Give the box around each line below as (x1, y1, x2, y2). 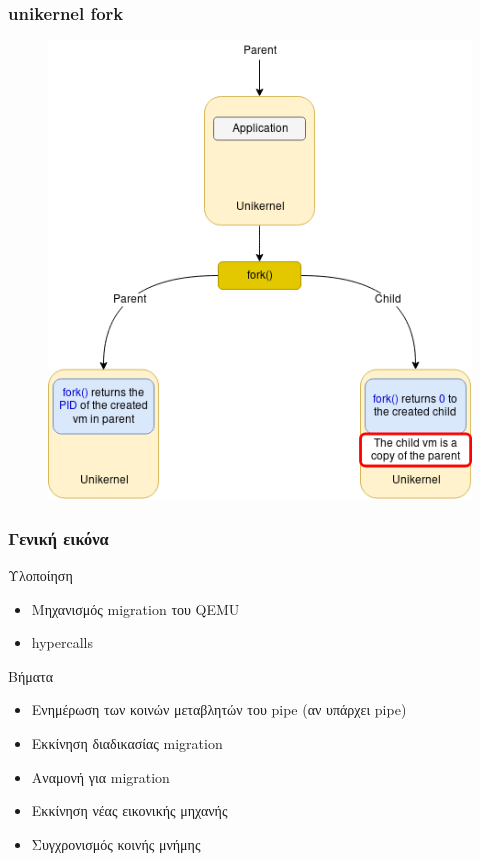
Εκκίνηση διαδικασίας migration (31, 732, 223, 753)
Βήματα (8, 665, 54, 686)
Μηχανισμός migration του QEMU (31, 598, 240, 619)
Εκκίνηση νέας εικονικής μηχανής (31, 800, 228, 821)
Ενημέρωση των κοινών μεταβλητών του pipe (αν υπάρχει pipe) (31, 699, 407, 720)
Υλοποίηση (8, 564, 73, 585)
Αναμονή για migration (31, 766, 170, 787)
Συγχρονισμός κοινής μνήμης (31, 833, 201, 854)
